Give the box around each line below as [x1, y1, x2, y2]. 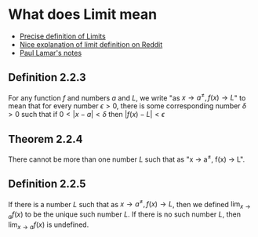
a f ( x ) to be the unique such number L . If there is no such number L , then [8, 210, 242, 221]
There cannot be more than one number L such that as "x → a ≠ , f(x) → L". [8, 153, 245, 164]
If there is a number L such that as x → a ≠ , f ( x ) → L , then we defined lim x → [8, 198, 251, 211]
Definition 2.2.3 [8, 71, 86, 84]
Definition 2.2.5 [8, 177, 86, 191]
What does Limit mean [8, 5, 158, 24]
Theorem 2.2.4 [8, 132, 83, 146]
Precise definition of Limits [19, 31, 106, 41]
